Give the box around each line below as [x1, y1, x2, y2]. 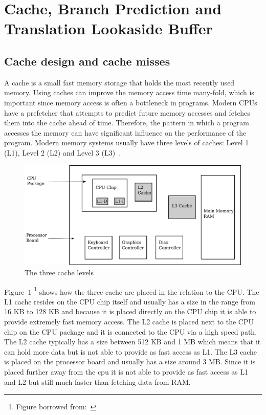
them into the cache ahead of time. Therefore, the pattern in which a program [4, 117, 249, 128]
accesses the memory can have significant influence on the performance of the [4, 127, 247, 138]
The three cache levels [25, 267, 94, 277]
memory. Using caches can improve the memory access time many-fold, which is [4, 87, 254, 98]
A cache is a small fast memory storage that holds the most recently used [4, 77, 235, 88]
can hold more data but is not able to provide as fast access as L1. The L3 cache [4, 346, 257, 357]
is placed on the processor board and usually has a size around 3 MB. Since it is [4, 356, 256, 367]
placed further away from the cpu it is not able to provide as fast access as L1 [4, 366, 249, 377]
